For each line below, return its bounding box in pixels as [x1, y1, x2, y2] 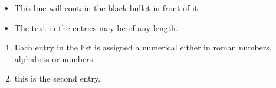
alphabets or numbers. [14, 52, 96, 65]
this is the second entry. [14, 72, 101, 84]
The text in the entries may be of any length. [14, 21, 178, 33]
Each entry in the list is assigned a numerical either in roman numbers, [14, 41, 272, 53]
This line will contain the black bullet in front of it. [14, 2, 201, 13]
